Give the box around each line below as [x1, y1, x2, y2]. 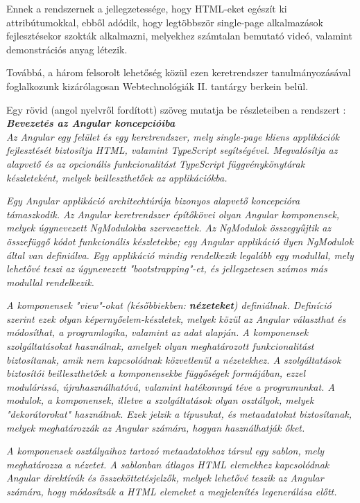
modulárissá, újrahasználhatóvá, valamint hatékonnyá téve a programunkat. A [6, 379, 335, 394]
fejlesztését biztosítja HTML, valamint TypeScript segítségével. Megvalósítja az [6, 143, 338, 157]
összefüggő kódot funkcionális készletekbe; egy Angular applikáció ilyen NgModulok [6, 233, 354, 248]
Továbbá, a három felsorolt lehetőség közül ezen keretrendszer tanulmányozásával [6, 65, 351, 80]
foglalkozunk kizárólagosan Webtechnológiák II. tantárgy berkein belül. [6, 78, 309, 93]
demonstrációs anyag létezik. [6, 42, 128, 56]
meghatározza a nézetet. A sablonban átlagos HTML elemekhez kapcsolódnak [6, 457, 329, 471]
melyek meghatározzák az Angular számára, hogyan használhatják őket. [6, 420, 305, 434]
